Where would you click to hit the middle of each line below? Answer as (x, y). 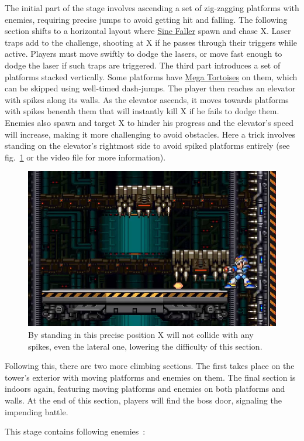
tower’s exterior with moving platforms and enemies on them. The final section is (150, 377)
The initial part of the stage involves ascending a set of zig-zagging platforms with (152, 8)
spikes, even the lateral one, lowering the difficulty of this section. (145, 346)
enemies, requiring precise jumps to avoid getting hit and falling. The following (146, 19)
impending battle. (37, 411)
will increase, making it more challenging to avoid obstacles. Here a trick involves (150, 134)
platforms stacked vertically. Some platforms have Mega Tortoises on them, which (151, 76)
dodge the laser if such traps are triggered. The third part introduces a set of (143, 65)
